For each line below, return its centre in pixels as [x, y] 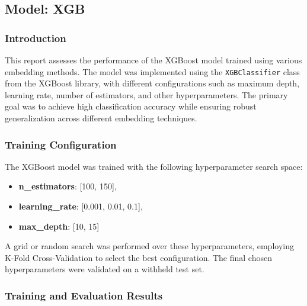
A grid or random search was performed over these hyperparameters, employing [149, 246]
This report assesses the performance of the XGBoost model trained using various [153, 60]
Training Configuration [61, 144]
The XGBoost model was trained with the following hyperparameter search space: [154, 166]
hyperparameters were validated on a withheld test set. [105, 269]
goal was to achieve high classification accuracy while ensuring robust [131, 106]
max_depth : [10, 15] [59, 226]
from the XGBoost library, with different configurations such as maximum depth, [152, 83]
